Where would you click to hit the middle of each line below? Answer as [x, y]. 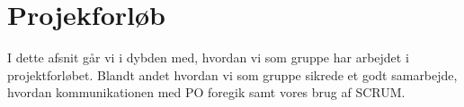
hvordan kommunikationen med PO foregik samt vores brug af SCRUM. [206, 92]
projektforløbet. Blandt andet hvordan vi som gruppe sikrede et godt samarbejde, [232, 74]
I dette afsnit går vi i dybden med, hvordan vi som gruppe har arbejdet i [208, 58]
